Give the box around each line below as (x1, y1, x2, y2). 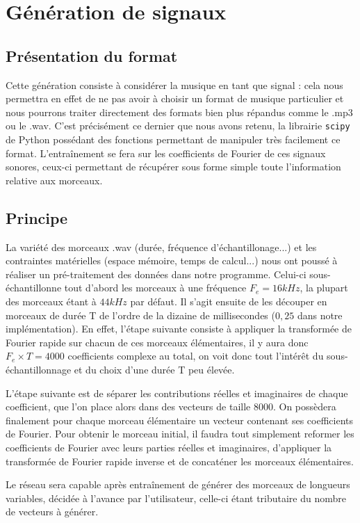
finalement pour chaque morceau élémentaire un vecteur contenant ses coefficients (6, 412, 354, 427)
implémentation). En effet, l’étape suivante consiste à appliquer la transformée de (6, 321, 352, 336)
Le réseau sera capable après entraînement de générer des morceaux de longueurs (6, 477, 350, 492)
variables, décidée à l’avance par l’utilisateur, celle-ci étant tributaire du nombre (6, 490, 346, 505)
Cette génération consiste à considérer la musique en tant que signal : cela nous (6, 77, 343, 92)
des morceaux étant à (6, 293, 97, 308)
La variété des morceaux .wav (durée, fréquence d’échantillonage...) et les (6, 239, 317, 254)
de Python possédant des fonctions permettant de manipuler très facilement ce (6, 132, 341, 147)
